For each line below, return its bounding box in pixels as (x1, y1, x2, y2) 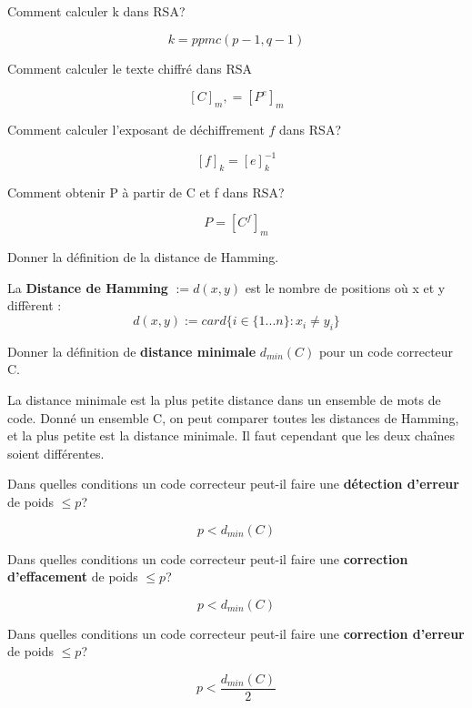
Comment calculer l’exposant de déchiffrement (7, 119, 265, 138)
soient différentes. (7, 443, 105, 462)
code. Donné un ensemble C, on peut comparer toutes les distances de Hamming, (7, 408, 459, 427)
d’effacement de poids (7, 567, 138, 586)
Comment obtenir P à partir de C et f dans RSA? (7, 182, 285, 201)
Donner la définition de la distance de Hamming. (7, 248, 279, 267)
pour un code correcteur (318, 341, 454, 360)
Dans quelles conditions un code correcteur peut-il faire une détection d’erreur (7, 474, 459, 493)
